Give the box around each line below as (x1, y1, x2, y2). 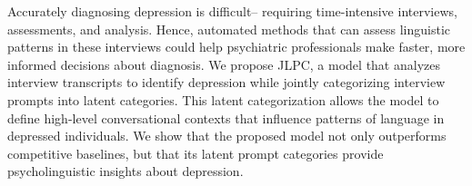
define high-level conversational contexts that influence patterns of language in (7, 108, 445, 127)
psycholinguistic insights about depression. (7, 162, 244, 181)
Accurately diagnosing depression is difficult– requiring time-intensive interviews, (7, 2, 457, 20)
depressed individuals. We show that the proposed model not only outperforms (7, 126, 447, 145)
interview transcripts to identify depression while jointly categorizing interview (7, 73, 446, 92)
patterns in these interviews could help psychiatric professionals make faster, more (7, 37, 466, 56)
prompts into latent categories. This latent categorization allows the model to (7, 90, 439, 109)
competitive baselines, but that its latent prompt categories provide (7, 143, 384, 162)
